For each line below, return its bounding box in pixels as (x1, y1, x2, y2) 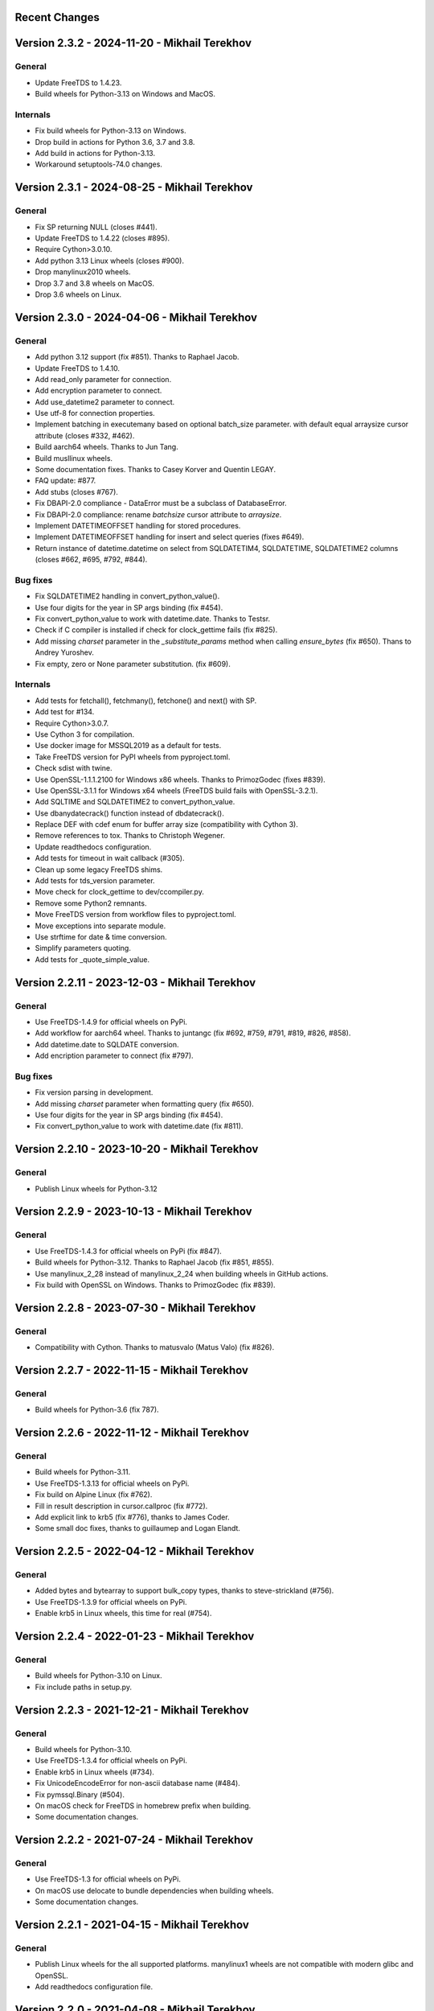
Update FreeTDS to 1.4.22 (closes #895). (35, 233, 170, 243)
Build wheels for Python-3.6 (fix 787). (35, 1404, 160, 1415)
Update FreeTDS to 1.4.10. (35, 363, 121, 373)
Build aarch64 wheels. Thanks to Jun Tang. (35, 442, 178, 452)
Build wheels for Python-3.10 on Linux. (35, 1671, 162, 1680)
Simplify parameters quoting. (35, 944, 132, 953)
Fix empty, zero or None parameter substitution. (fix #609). (35, 659, 231, 668)
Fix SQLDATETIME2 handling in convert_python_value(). (35, 591, 220, 601)
